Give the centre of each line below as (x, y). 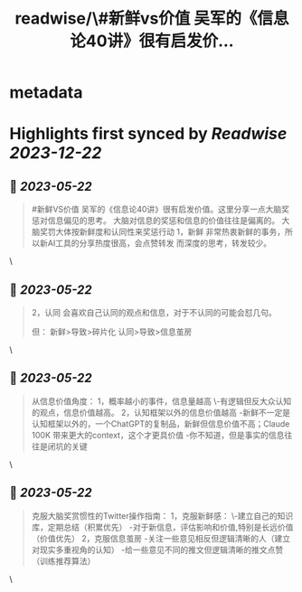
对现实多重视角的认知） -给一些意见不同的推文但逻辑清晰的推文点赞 (157, 550)
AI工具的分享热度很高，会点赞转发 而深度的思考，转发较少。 (160, 243)
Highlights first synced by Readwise (148, 134)
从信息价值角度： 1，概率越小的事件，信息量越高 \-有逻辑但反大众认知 (161, 401)
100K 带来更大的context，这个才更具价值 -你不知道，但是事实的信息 (158, 435)
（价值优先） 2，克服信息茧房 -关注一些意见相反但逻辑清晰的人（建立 (161, 538)
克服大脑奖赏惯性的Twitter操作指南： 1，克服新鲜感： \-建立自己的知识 (162, 515)
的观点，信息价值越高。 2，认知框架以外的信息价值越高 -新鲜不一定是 (161, 412)
